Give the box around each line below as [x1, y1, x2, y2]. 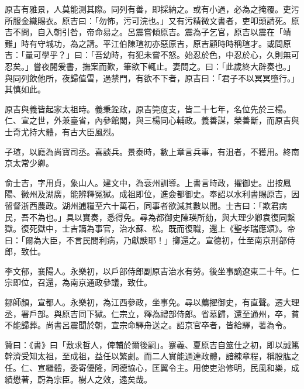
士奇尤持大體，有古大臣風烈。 [5, 125, 119, 137]
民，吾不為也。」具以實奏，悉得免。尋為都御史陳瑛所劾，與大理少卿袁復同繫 [5, 211, 295, 223]
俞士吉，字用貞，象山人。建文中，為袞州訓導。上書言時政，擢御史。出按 [5, 176, 283, 188]
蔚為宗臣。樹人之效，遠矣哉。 [37, 373, 152, 385]
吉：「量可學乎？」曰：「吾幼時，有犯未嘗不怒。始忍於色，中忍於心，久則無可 [5, 49, 299, 61]
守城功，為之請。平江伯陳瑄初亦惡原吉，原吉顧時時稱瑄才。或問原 [37, 37, 291, 49]
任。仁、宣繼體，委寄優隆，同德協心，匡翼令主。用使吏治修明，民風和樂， [5, 362, 291, 374]
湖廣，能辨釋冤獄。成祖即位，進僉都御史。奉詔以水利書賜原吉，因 [45, 188, 299, 200]
